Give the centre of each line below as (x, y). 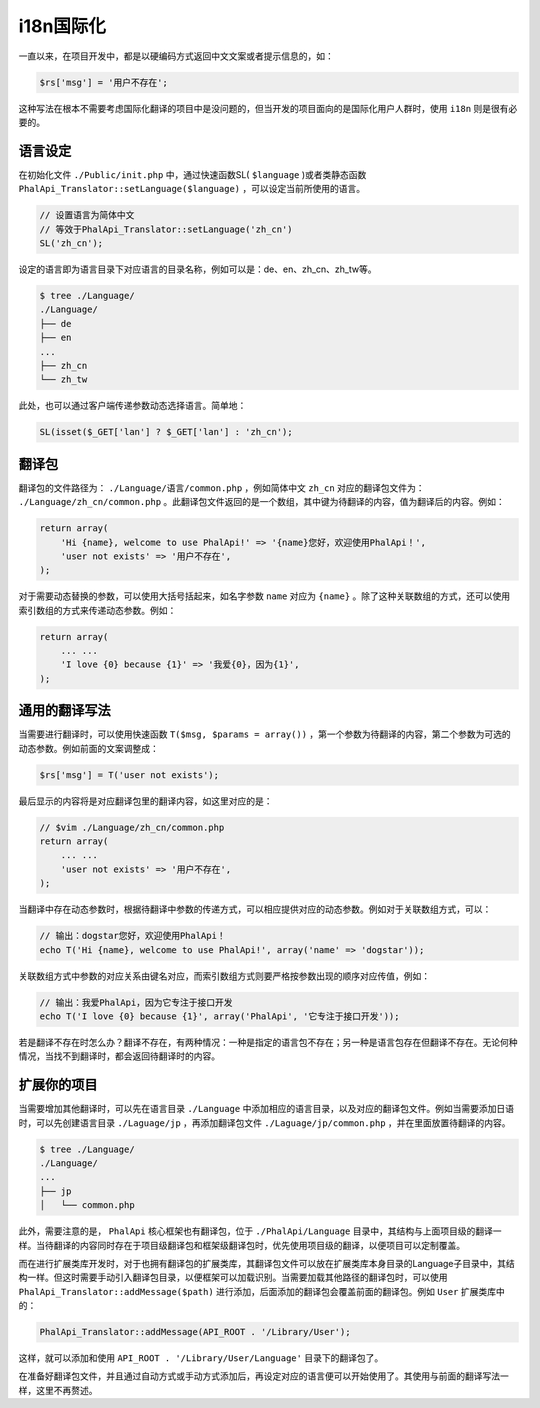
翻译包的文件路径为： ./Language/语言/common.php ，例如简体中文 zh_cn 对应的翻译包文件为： (221, 487)
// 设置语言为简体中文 (87, 215)
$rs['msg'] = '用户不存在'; (104, 82)
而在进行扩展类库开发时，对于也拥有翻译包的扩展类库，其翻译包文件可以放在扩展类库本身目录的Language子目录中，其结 (266, 1263)
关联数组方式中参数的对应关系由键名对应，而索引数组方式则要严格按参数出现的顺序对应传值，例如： (224, 976)
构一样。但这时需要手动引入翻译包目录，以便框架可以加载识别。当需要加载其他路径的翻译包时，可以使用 (233, 1277)
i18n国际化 (62, 26)
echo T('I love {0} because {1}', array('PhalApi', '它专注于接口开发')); (219, 1016)
